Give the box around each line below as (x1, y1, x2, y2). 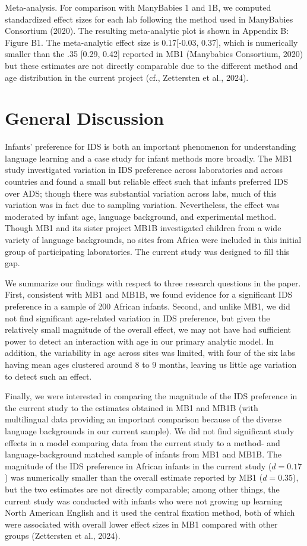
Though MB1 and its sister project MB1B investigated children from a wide (5, 222, 281, 234)
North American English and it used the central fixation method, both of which (5, 506, 295, 519)
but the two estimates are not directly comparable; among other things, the (5, 482, 280, 495)
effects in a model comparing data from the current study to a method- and (5, 436, 280, 449)
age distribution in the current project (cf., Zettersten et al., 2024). (5, 71, 249, 83)
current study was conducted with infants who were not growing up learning (5, 494, 283, 507)
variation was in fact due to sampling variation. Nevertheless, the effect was (5, 198, 280, 211)
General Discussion (5, 106, 164, 130)
